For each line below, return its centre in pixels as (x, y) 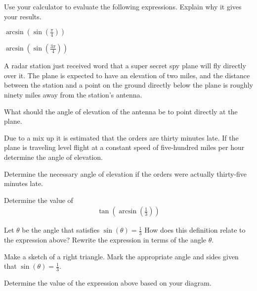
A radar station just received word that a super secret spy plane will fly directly (125, 66)
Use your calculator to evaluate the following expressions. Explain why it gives (123, 6)
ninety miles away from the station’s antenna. (73, 94)
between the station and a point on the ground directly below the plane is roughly (128, 85)
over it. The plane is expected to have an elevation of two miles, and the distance (127, 75)
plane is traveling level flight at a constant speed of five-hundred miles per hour (124, 147)
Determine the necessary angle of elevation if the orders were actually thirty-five (126, 173)
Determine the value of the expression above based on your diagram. (108, 283)
